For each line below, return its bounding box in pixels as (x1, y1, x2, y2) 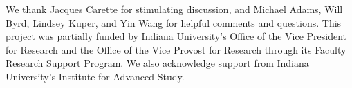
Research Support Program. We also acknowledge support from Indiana (6, 56, 309, 70)
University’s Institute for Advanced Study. (6, 69, 185, 83)
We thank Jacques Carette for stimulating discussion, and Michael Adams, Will (6, 2, 343, 16)
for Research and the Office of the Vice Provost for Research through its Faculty (6, 42, 346, 56)
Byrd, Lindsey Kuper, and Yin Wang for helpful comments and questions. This (6, 15, 342, 30)
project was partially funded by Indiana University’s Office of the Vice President (6, 29, 347, 43)
